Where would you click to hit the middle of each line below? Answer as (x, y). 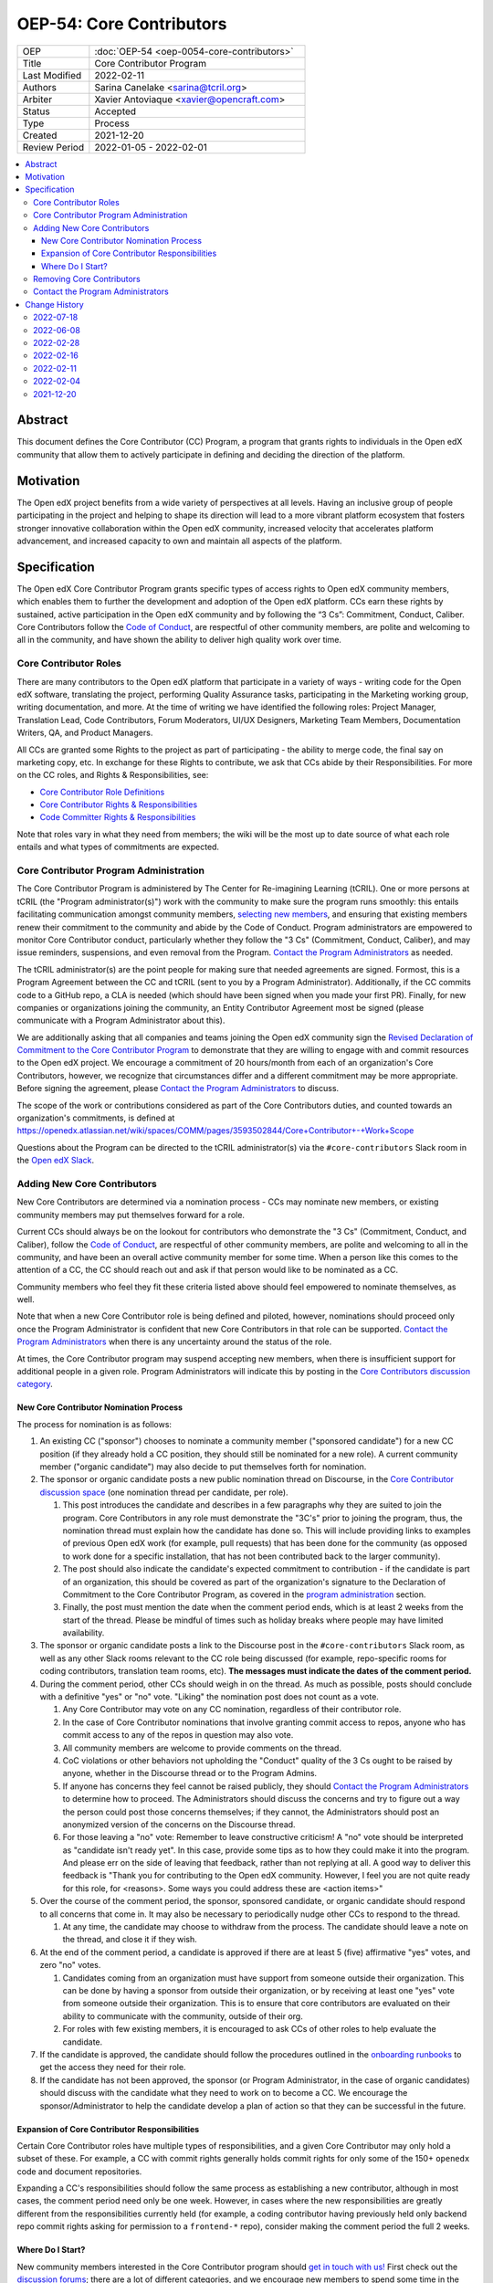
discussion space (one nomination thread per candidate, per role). (164, 1492)
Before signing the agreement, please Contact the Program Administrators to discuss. (178, 1089)
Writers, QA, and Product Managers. (85, 733)
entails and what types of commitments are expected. (118, 847)
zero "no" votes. (70, 1965)
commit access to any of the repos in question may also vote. (178, 1735)
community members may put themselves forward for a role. (131, 1215)
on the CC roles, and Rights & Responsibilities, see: (113, 775)
